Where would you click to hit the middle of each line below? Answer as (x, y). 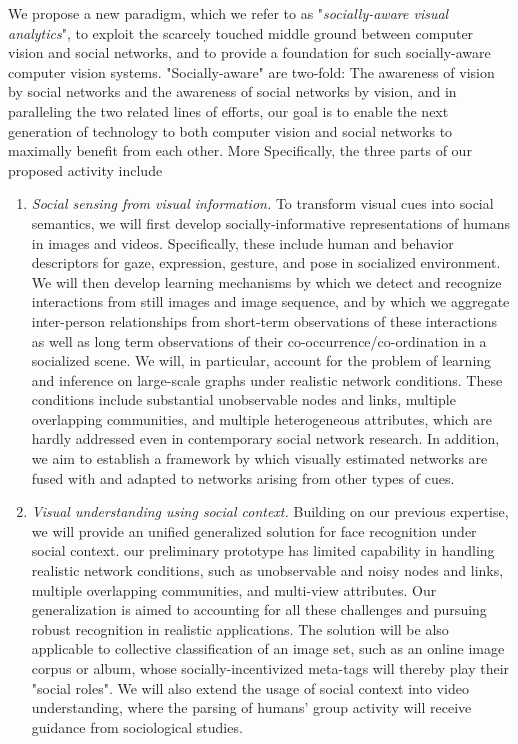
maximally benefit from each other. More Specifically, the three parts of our (240, 150)
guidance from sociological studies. (137, 726)
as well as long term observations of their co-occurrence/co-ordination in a (259, 340)
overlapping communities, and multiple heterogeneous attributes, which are (261, 418)
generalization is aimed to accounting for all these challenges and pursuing (259, 609)
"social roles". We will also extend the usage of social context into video (250, 687)
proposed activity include (85, 169)
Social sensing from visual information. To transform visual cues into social (262, 203)
